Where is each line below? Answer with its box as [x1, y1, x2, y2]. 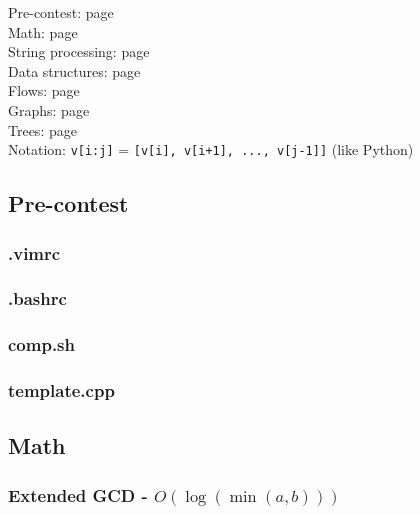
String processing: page [8, 41, 150, 62]
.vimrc [8, 240, 61, 265]
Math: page [8, 21, 78, 42]
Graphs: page [8, 99, 90, 120]
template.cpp [8, 378, 115, 403]
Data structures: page [8, 60, 141, 81]
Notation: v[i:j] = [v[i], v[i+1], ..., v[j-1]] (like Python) [8, 139, 414, 160]
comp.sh [8, 332, 75, 357]
